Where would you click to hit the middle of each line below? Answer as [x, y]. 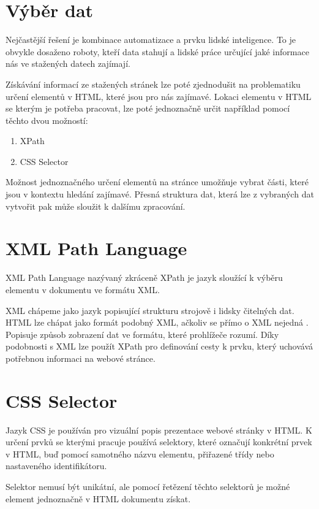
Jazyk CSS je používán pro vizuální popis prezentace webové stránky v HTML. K [159, 430]
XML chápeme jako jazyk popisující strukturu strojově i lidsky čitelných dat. [150, 310]
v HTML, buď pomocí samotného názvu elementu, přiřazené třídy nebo [140, 454]
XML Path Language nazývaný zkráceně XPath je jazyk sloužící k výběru [144, 277]
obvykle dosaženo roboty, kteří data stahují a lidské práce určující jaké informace [157, 51]
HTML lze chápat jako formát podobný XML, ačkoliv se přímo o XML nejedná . [157, 322]
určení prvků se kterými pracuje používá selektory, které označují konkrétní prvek [159, 442]
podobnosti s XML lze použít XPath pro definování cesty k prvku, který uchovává [159, 346]
